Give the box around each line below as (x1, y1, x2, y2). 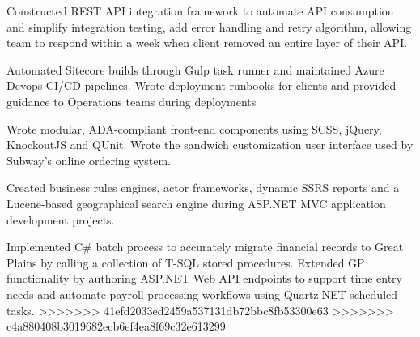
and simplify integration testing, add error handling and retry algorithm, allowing (6, 18, 412, 35)
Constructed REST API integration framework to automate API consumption (6, 2, 394, 19)
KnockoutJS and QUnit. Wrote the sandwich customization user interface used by (6, 136, 414, 153)
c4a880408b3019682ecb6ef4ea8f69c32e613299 (6, 318, 226, 335)
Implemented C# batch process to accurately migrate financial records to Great (6, 238, 404, 255)
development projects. (6, 211, 115, 228)
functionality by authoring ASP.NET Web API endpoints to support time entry (6, 270, 403, 287)
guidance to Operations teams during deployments (6, 92, 257, 109)
